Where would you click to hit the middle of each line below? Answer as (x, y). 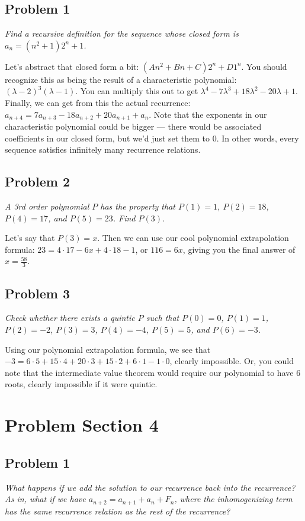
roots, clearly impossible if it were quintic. (81, 384)
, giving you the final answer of (239, 249)
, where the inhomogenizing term (233, 499)
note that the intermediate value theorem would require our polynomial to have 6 (153, 372)
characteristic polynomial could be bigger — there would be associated (133, 126)
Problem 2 (37, 181)
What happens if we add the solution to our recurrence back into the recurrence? (150, 487)
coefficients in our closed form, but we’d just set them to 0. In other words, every (152, 138)
